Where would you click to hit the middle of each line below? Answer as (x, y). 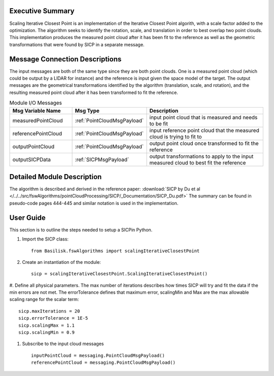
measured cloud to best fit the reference (198, 162)
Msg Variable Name (37, 111)
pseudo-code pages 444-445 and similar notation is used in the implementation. (94, 203)
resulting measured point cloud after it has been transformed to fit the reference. (94, 92)
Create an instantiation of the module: (61, 262)
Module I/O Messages (36, 103)
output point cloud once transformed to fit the (204, 143)
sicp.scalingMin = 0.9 (47, 333)
